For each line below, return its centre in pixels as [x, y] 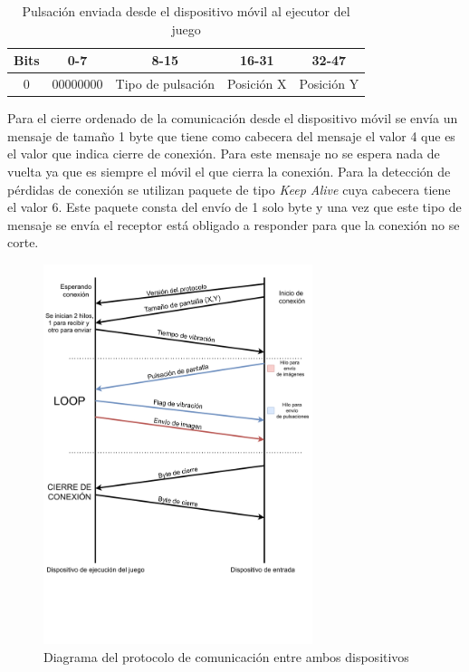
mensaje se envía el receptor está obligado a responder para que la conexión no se [234, 224]
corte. [23, 242]
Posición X [257, 84]
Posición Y [329, 84]
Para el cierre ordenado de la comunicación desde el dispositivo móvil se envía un [233, 118]
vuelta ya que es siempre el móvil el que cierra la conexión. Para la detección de [229, 171]
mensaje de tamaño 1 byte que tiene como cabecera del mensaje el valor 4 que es [231, 135]
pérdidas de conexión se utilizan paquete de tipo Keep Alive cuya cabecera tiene [229, 189]
